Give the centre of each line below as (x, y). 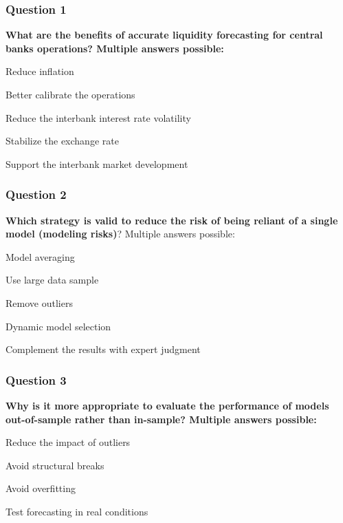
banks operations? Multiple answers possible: (115, 48)
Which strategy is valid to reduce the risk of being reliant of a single (172, 220)
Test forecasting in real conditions (77, 511)
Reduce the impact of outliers (68, 442)
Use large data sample (52, 280)
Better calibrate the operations (70, 94)
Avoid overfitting (41, 488)
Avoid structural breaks (55, 465)
